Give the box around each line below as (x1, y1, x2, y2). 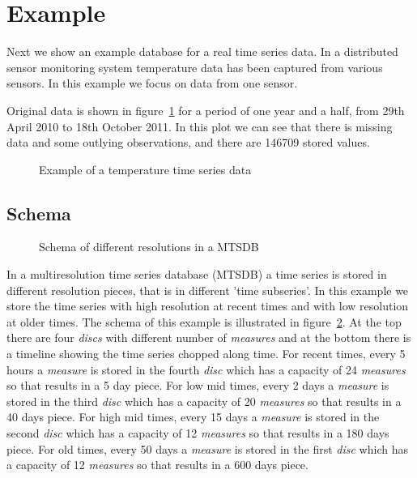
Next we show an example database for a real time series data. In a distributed (6, 43, 398, 60)
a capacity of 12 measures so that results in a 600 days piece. (6, 456, 308, 473)
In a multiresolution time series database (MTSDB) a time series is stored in (6, 266, 387, 283)
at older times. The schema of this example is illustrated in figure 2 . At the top (6, 313, 402, 330)
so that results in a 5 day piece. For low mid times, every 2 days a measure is (6, 377, 389, 394)
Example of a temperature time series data (39, 160, 252, 177)
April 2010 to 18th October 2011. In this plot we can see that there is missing (6, 117, 393, 134)
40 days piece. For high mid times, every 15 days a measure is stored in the (6, 408, 380, 425)
